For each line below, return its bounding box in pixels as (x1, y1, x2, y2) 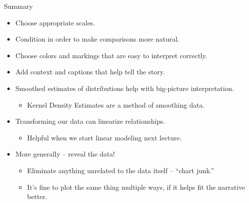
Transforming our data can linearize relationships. (15, 116, 165, 126)
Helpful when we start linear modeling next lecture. (27, 132, 182, 142)
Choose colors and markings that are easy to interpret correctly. (15, 50, 207, 60)
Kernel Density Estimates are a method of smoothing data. (27, 99, 205, 110)
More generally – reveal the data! (15, 149, 115, 159)
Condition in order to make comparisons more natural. (15, 34, 180, 44)
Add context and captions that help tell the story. (15, 67, 165, 77)
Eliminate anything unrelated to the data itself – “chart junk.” (27, 165, 214, 175)
